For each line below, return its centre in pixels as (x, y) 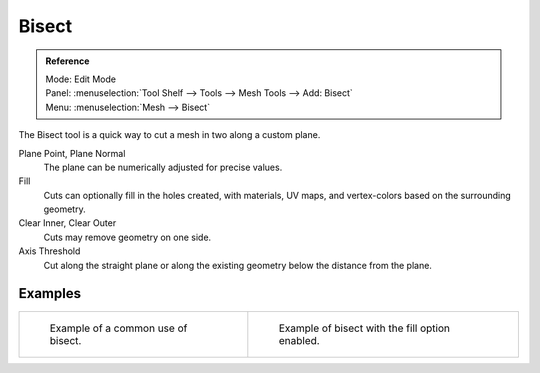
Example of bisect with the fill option (364, 328)
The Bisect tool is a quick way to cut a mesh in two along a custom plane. (169, 135)
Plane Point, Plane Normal (72, 153)
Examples (50, 293)
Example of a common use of (118, 328)
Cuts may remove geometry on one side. (127, 237)
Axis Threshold (49, 251)
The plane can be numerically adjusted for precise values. (163, 167)
